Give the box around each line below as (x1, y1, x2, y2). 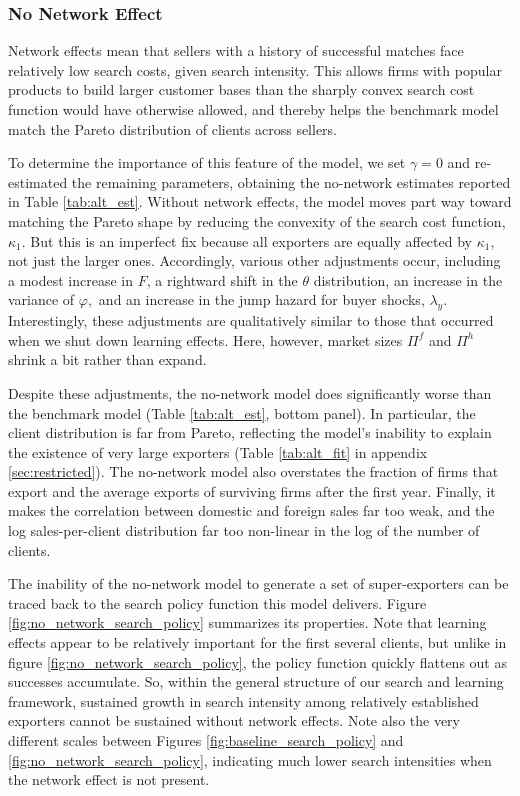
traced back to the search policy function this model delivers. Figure (8, 592, 427, 613)
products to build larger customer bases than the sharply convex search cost (8, 79, 475, 100)
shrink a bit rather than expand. (8, 349, 207, 370)
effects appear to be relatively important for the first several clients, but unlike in (8, 632, 507, 653)
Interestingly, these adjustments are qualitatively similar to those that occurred (8, 310, 494, 331)
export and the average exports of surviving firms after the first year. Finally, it (8, 480, 496, 501)
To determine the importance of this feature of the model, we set (8, 152, 406, 173)
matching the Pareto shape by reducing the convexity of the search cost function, (8, 210, 506, 231)
